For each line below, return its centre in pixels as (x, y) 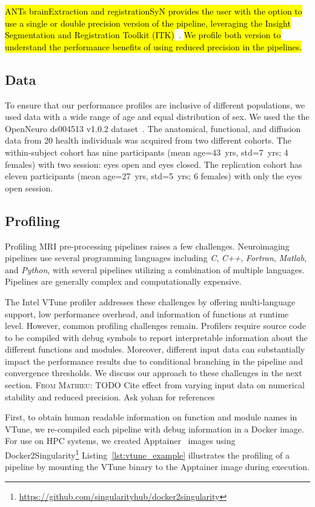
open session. (29, 187)
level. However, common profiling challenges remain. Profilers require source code (155, 326)
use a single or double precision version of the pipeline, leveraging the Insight (148, 23)
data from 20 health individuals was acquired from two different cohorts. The (148, 140)
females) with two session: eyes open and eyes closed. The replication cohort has (154, 164)
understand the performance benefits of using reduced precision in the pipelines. (154, 46)
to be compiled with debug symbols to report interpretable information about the (156, 337)
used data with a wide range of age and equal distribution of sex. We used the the (157, 117)
